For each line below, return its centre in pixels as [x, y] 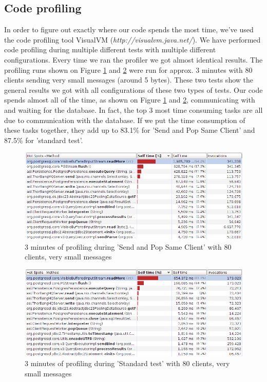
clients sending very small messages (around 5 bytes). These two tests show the [129, 80]
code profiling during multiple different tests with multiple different [110, 49]
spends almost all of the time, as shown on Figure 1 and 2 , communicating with [130, 100]
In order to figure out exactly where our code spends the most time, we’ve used [129, 29]
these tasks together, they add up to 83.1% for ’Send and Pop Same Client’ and [130, 130]
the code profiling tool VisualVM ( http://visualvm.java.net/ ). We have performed [132, 39]
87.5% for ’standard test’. [44, 140]
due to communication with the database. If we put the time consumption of [125, 120]
